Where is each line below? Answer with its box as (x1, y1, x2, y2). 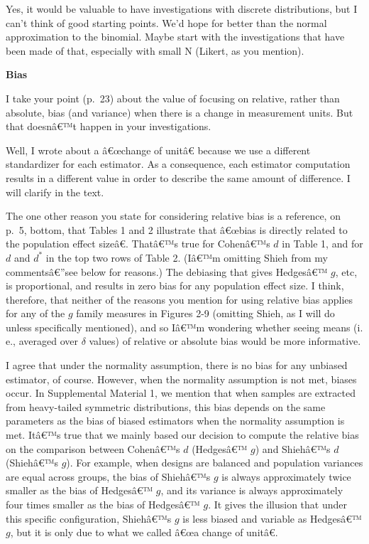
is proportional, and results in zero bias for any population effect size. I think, (6, 278, 344, 293)
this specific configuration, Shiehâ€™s (6, 511, 172, 526)
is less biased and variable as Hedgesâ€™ (182, 511, 362, 526)
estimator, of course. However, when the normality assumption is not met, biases (6, 371, 357, 386)
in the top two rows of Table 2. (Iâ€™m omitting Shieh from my (45, 250, 328, 265)
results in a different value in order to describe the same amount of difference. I (6, 170, 351, 185)
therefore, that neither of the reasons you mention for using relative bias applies (6, 292, 353, 306)
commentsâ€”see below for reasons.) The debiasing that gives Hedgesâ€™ (6, 264, 328, 279)
